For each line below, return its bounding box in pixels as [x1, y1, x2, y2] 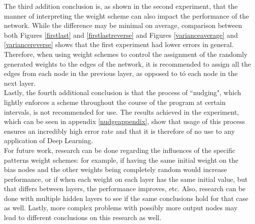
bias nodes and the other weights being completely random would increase [4, 164, 227, 174]
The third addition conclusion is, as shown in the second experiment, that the [4, 1, 238, 11]
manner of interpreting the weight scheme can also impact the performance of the [4, 10, 249, 21]
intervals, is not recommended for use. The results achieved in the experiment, [4, 106, 239, 117]
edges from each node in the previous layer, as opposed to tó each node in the [4, 68, 238, 78]
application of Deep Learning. [4, 135, 93, 146]
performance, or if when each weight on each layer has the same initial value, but [4, 174, 248, 184]
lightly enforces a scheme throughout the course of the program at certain [4, 97, 226, 107]
